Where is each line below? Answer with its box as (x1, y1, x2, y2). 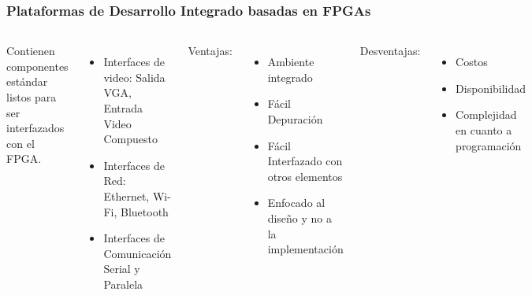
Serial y (103, 260, 140, 277)
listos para (6, 89, 57, 105)
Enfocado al (267, 194, 326, 211)
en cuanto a (456, 122, 512, 138)
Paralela (103, 275, 143, 292)
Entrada (103, 100, 143, 116)
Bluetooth (121, 203, 169, 219)
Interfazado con (267, 153, 343, 169)
